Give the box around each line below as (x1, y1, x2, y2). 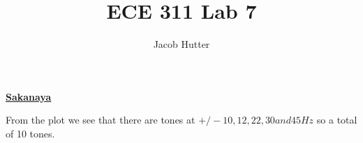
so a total (316, 112, 357, 127)
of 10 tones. (6, 126, 55, 140)
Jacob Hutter (153, 37, 210, 51)
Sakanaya (6, 89, 52, 103)
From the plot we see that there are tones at (6, 112, 195, 127)
